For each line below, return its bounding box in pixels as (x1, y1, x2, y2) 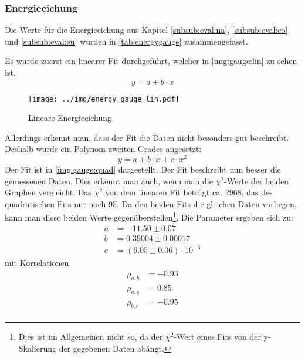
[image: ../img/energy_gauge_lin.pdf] (28, 94, 179, 103)
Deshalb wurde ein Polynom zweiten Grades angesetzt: (5, 143, 202, 155)
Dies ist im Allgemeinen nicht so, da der (18, 330, 163, 343)
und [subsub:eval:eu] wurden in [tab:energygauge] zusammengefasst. (5, 35, 248, 47)
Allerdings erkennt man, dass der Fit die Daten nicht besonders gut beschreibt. (5, 131, 289, 143)
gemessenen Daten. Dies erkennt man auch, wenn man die (5, 174, 213, 187)
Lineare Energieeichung (28, 112, 112, 124)
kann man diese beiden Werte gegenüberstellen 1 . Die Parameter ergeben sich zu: (5, 210, 293, 224)
